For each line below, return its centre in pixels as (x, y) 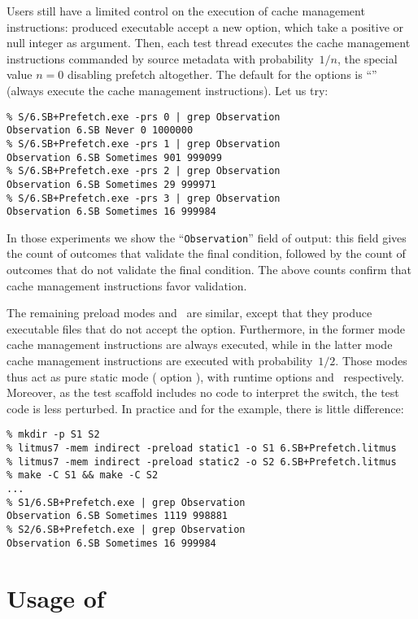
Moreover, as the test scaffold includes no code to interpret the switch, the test (203, 392)
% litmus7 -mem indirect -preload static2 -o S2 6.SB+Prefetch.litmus (202, 462)
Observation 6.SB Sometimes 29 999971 (111, 184)
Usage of (56, 597)
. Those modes (371, 361)
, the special (368, 58)
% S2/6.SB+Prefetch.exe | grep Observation (126, 530)
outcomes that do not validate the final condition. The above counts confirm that (209, 270)
